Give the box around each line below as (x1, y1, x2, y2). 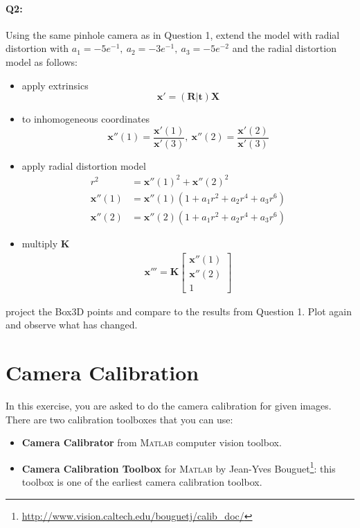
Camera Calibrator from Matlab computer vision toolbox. (21, 435, 282, 450)
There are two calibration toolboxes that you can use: (6, 412, 233, 426)
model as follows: (6, 54, 78, 69)
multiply (21, 236, 58, 251)
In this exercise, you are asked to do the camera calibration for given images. (6, 398, 332, 413)
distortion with (6, 41, 69, 55)
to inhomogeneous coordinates (21, 112, 150, 126)
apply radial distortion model (21, 158, 146, 173)
